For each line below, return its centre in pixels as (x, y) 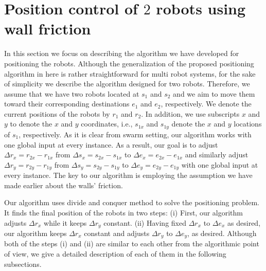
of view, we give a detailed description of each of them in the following (115, 254)
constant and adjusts (117, 233)
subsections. (23, 264)
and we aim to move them (214, 93)
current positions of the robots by (57, 113)
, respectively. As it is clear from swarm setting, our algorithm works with (135, 134)
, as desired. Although (222, 233)
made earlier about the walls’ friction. (64, 185)
